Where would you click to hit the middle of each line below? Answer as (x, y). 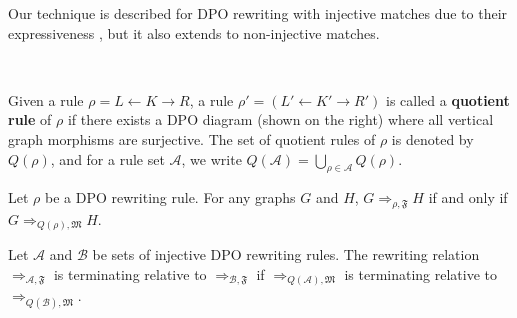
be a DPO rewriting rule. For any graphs (170, 197)
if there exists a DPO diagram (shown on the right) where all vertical (280, 119)
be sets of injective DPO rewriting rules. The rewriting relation (286, 254)
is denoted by (432, 138)
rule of (30, 119)
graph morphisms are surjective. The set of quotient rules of (192, 138)
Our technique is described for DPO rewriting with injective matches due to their (258, 13)
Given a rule (46, 99)
